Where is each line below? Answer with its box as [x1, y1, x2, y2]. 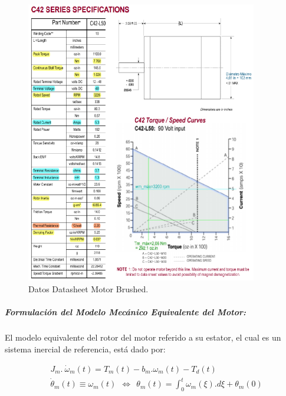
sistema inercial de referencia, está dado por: [5, 342, 166, 355]
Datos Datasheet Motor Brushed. [28, 282, 149, 295]
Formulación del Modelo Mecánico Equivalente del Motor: [5, 306, 246, 318]
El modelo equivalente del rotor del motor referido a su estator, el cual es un [5, 331, 281, 344]
